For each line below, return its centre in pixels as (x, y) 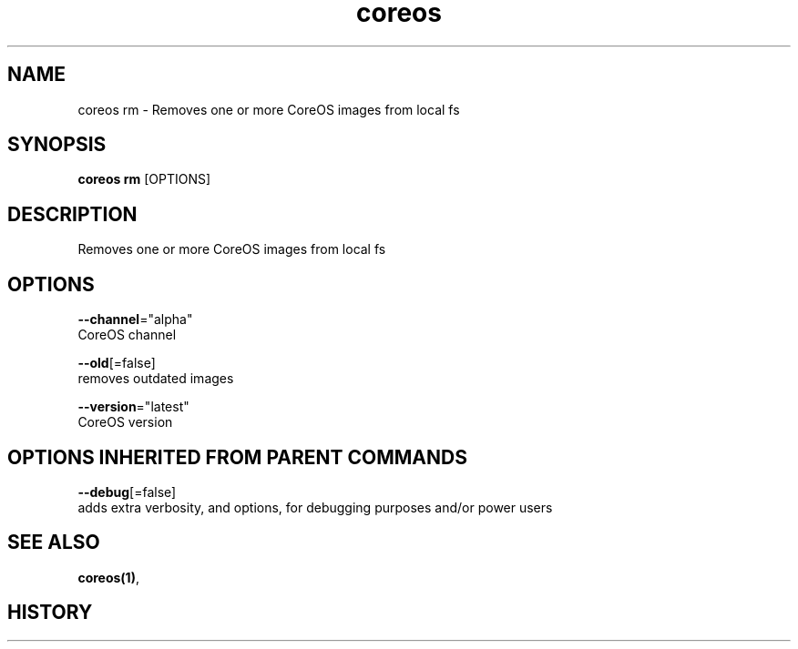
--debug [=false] (127, 492)
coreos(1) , (108, 577)
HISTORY (50, 613)
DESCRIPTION (72, 214)
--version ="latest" (133, 407)
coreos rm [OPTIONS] (144, 179)
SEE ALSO (54, 543)
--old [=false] (117, 363)
